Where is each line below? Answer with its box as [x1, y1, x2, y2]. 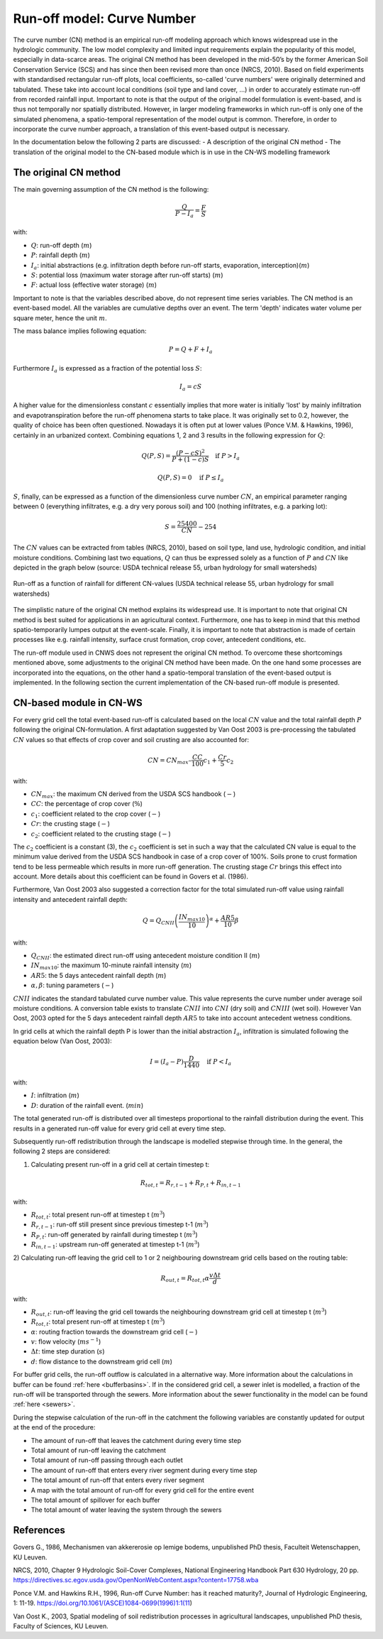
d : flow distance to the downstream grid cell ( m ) [30, 1357, 173, 1366]
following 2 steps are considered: [13, 1147, 111, 1155]
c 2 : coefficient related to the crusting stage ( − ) [30, 829, 171, 839]
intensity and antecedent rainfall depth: [13, 895, 128, 903]
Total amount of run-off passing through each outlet [30, 1456, 184, 1464]
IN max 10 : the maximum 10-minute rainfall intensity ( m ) [30, 961, 192, 971]
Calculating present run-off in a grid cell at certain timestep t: [30, 1160, 210, 1168]
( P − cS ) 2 [176, 447, 205, 457]
